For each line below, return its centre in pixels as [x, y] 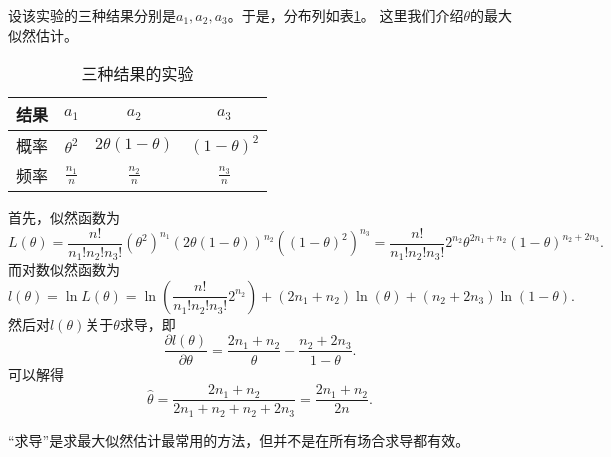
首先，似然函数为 [64, 217]
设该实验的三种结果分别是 [92, 15]
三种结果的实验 [137, 74]
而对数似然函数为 [64, 269]
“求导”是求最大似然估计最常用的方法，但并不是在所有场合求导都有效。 [239, 439]
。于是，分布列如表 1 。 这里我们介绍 [345, 15]
